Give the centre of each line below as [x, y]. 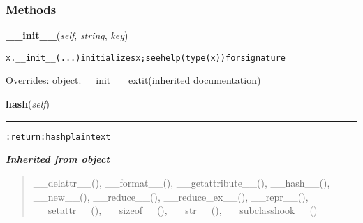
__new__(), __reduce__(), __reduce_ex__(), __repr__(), [171, 196]
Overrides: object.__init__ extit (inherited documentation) [133, 80]
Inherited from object [58, 159]
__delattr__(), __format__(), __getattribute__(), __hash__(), [181, 182]
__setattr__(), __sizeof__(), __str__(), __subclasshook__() [175, 210]
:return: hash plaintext [58, 137]
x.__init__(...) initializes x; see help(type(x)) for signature [146, 58]
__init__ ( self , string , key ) [67, 35]
